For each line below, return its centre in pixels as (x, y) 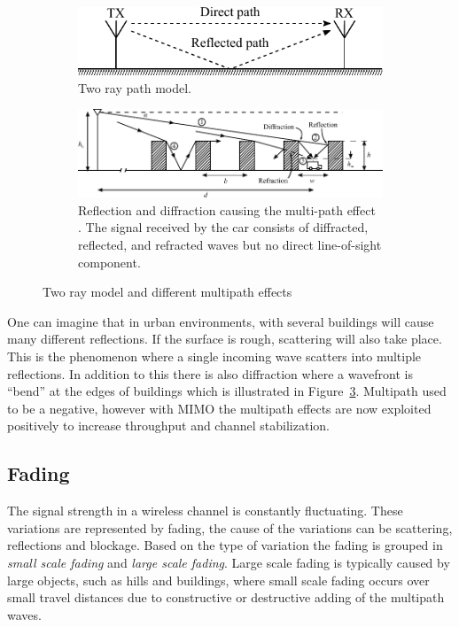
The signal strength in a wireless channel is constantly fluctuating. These (205, 511)
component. (109, 262)
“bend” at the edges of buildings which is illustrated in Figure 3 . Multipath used (227, 391)
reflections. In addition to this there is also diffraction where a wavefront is (210, 373)
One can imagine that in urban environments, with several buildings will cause (221, 321)
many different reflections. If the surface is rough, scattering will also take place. (225, 339)
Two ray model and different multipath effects (167, 292)
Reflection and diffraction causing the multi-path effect (227, 209)
